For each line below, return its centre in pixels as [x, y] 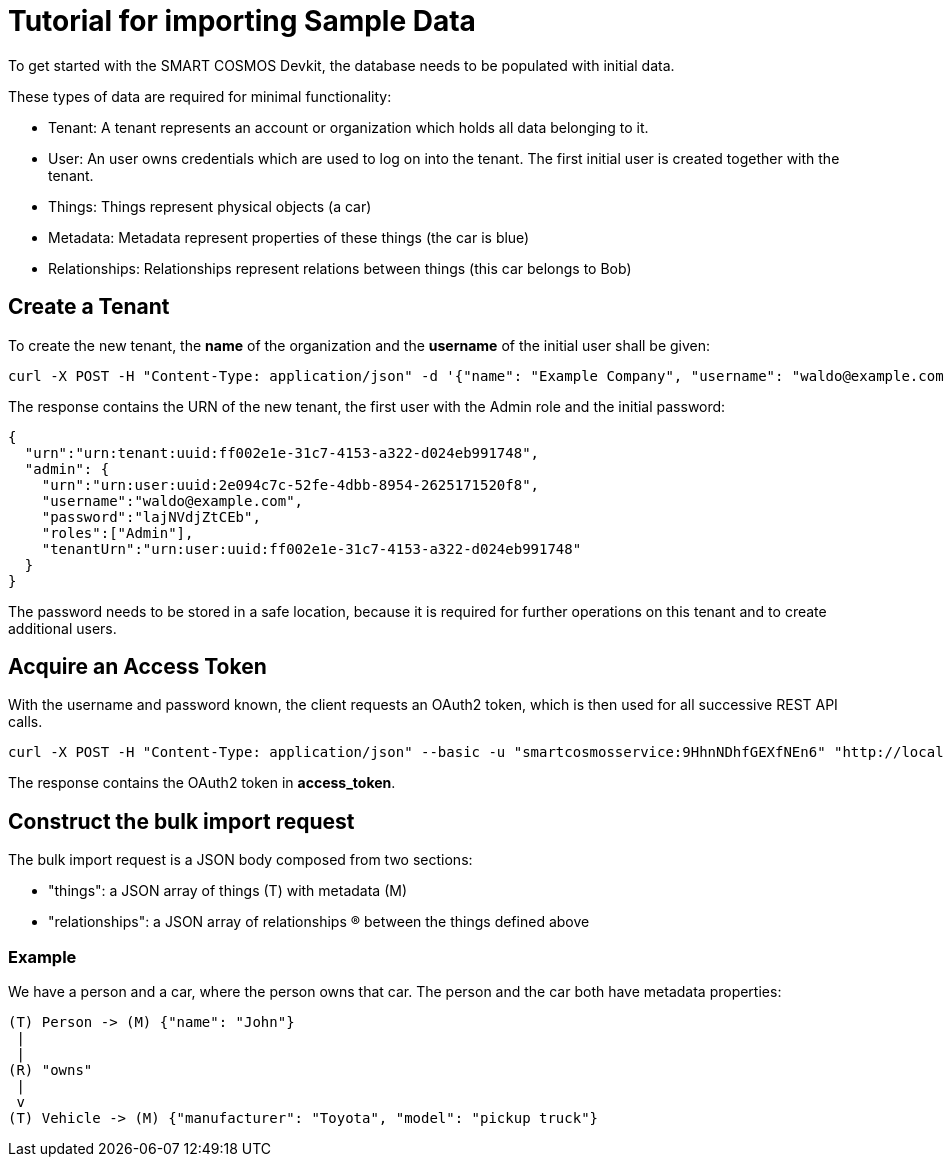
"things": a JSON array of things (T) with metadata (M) [228, 891]
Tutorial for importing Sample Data [242, 21]
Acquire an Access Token [137, 667]
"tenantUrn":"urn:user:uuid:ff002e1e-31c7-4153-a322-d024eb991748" [311, 548]
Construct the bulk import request [181, 821]
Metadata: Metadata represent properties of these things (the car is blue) [289, 237]
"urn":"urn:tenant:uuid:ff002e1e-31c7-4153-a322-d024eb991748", [282, 452]
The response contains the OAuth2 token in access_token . [202, 783]
